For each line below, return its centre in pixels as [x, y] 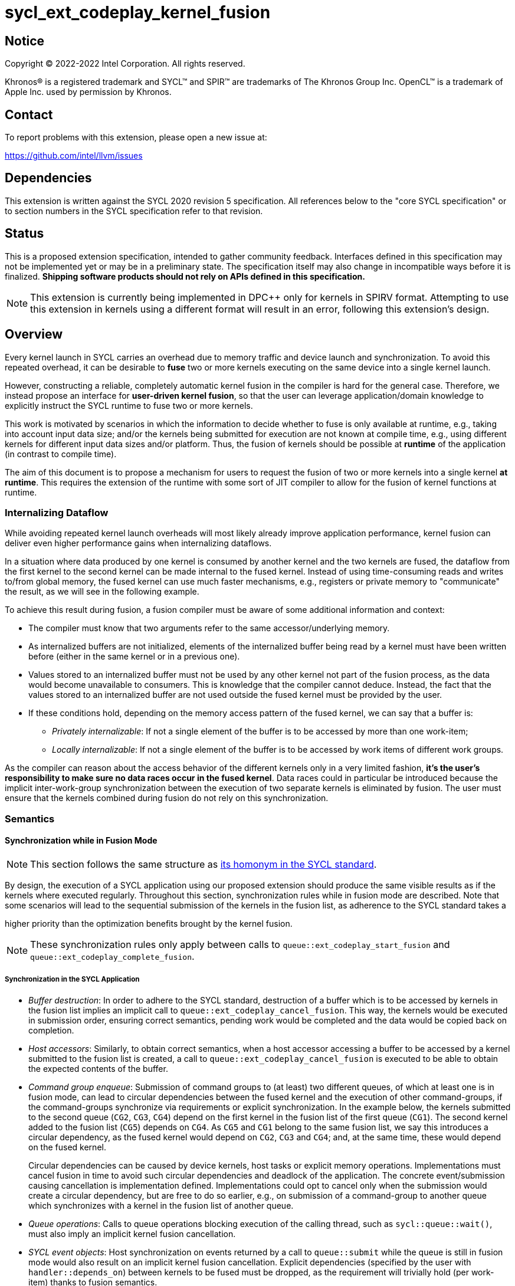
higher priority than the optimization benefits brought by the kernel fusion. [149, 923]
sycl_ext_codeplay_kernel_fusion [138, 12]
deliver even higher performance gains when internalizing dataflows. [138, 543]
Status [24, 234]
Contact [29, 114]
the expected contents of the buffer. [98, 1068]
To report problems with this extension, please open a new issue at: [136, 137]
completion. [51, 1030]
